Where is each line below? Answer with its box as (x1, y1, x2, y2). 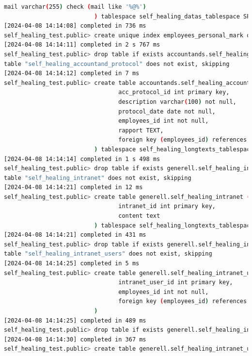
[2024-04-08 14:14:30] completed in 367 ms (4, 336, 146, 343)
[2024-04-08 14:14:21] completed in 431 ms (4, 231, 146, 239)
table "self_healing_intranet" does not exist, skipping (4, 174, 191, 181)
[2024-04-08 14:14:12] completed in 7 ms (4, 70, 140, 77)
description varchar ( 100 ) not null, (118, 98, 236, 105)
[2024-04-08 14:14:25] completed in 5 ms (4, 260, 140, 267)
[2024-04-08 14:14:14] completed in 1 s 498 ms (4, 155, 160, 162)
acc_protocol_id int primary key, (118, 89, 230, 96)
